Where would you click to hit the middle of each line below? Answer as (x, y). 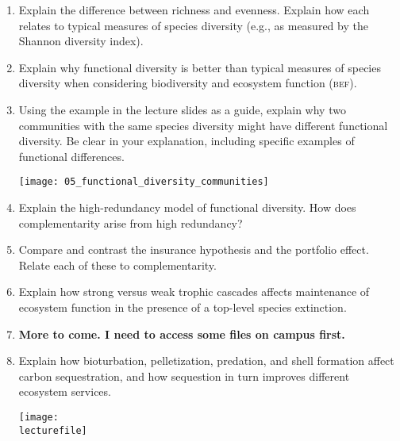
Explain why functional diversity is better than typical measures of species (200, 67)
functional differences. (71, 156)
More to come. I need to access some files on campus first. (182, 334)
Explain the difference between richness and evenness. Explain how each (194, 10)
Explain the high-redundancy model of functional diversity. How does (187, 207)
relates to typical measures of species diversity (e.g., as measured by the (193, 25)
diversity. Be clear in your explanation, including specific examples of (187, 141)
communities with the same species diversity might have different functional (203, 125)
